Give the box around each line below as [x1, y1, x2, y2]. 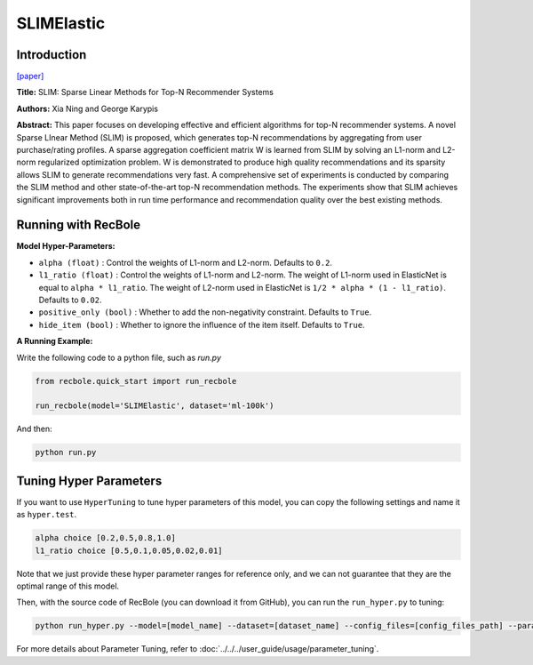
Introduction [16, 47, 87, 62]
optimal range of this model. [16, 581, 120, 591]
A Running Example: [16, 336, 93, 347]
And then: [16, 423, 52, 435]
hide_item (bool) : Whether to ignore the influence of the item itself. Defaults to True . [38, 319, 365, 330]
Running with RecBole [16, 218, 141, 233]
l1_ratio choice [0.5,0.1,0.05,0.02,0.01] [35, 545, 223, 556]
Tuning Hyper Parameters [16, 473, 163, 488]
